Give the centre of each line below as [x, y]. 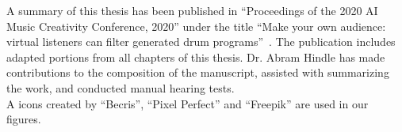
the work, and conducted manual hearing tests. [121, 87]
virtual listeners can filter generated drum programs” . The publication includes [201, 41]
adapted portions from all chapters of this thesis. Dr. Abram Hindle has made [196, 57]
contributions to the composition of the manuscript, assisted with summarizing [198, 72]
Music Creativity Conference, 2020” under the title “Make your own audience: [196, 26]
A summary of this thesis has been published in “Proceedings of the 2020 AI [192, 10]
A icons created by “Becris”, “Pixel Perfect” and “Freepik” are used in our [188, 103]
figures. [24, 119]
